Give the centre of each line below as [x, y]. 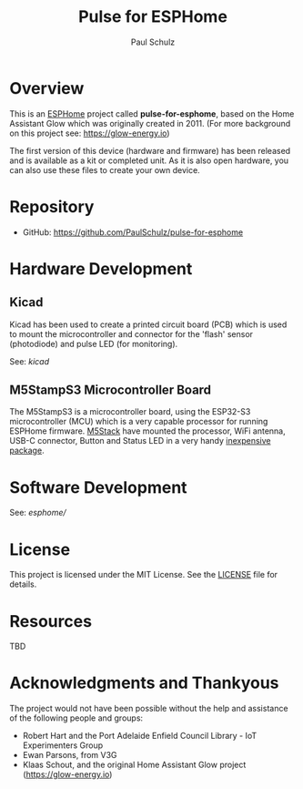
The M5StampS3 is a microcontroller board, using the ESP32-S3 [130, 412]
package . [27, 451]
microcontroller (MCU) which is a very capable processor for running [139, 422]
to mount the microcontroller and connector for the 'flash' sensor [131, 333]
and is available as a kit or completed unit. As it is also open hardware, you [149, 160]
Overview [47, 88]
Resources [51, 621]
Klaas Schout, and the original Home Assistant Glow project [134, 765]
